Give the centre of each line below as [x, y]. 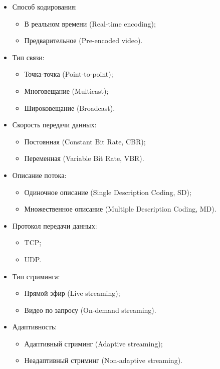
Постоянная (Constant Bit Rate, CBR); [85, 141]
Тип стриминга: [36, 276]
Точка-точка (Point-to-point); [69, 74]
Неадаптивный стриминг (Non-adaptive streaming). [103, 360]
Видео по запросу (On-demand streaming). [90, 310]
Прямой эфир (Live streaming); [72, 293]
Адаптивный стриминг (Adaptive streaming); [93, 343]
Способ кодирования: [45, 7]
